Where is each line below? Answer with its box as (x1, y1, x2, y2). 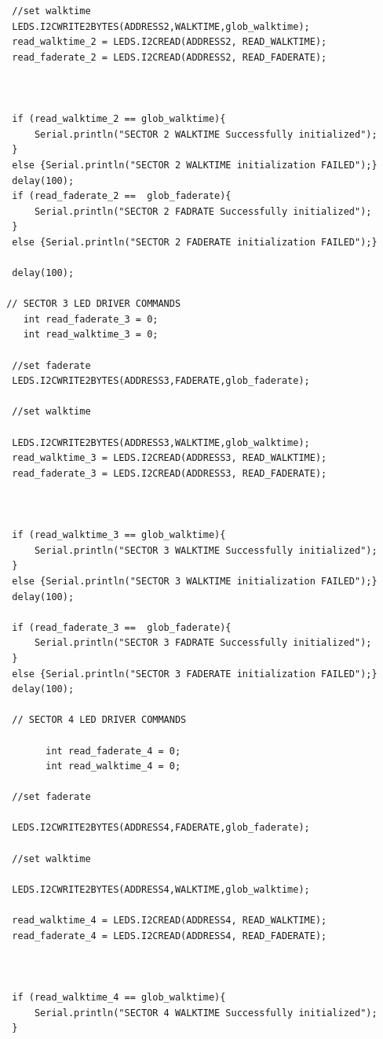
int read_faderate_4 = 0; (46, 745, 181, 757)
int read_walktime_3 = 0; (23, 329, 159, 341)
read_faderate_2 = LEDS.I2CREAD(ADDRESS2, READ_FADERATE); (12, 51, 327, 63)
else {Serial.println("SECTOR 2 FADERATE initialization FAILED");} (12, 236, 378, 248)
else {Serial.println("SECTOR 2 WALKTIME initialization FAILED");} (12, 159, 378, 171)
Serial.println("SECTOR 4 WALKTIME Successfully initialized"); (34, 1007, 378, 1019)
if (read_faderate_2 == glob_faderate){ (12, 190, 232, 202)
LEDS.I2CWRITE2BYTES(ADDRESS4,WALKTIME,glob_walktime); (12, 883, 310, 895)
